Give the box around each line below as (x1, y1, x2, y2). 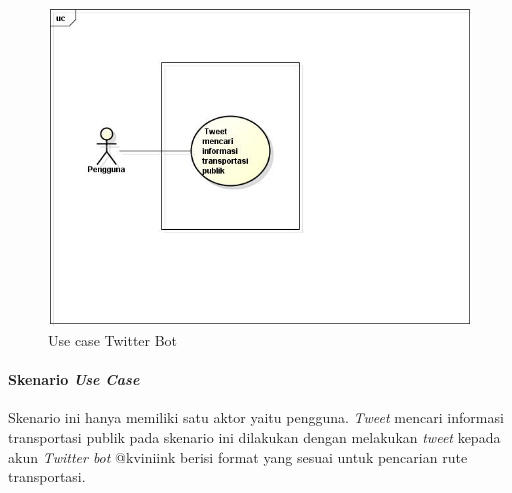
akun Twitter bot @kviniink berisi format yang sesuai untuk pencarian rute (8, 446, 468, 467)
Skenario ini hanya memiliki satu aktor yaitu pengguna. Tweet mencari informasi (8, 407, 504, 428)
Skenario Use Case (8, 369, 140, 390)
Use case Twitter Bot (48, 330, 178, 351)
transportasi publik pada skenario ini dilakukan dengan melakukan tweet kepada (8, 427, 501, 448)
